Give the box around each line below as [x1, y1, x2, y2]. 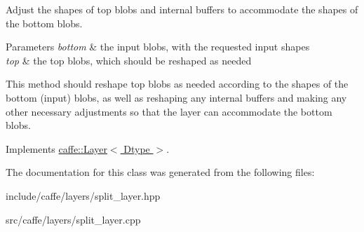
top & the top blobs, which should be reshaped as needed [6, 53, 252, 67]
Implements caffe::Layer [6, 141, 107, 156]
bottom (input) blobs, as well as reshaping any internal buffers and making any [6, 90, 347, 104]
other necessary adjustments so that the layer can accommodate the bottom [6, 104, 332, 118]
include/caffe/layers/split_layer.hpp [6, 188, 161, 203]
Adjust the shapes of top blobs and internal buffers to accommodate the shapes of [6, 2, 358, 16]
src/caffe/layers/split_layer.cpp [6, 212, 141, 226]
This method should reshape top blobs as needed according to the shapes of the [6, 76, 349, 91]
